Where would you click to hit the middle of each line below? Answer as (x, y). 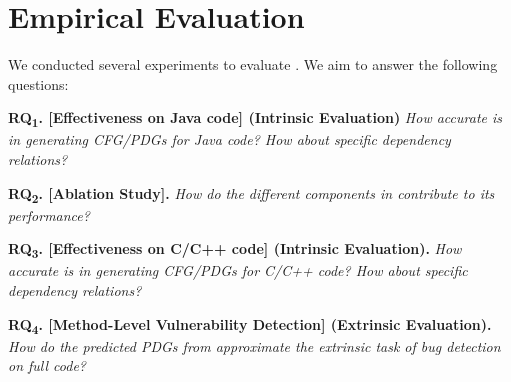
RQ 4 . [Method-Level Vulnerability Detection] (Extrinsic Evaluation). (250, 325)
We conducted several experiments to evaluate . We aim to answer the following (253, 64)
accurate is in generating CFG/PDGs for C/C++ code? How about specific (238, 270)
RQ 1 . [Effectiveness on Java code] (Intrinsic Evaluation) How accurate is (255, 119)
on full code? (47, 365)
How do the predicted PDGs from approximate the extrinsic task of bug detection (254, 345)
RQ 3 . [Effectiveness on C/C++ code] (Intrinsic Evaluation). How (235, 250)
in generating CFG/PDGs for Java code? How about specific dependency (229, 139)
